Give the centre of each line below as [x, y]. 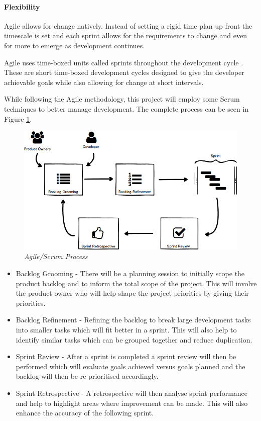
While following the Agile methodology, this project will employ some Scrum [122, 99]
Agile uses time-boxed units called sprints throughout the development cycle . [124, 62]
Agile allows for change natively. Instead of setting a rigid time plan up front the [128, 25]
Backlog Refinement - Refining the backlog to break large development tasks [133, 320]
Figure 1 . [18, 118]
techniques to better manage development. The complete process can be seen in [126, 108]
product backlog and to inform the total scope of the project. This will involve [136, 283]
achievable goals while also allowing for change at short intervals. [104, 82]
